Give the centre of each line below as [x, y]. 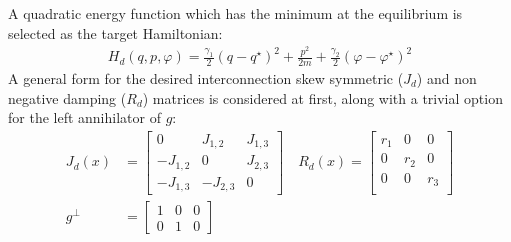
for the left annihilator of [84, 117]
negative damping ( [67, 97]
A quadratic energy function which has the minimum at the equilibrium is [235, 13]
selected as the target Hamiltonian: [115, 32]
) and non [446, 77]
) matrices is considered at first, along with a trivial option [322, 97]
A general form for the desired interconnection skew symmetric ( [206, 77]
